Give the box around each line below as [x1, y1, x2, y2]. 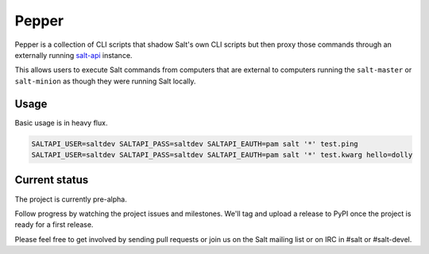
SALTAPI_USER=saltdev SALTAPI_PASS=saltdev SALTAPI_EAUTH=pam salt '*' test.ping [31, 139, 359, 148]
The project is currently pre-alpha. [14, 194, 127, 204]
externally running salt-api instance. [14, 50, 133, 60]
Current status [14, 173, 89, 187]
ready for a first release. [14, 220, 94, 229]
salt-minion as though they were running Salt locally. [14, 76, 196, 86]
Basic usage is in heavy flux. [14, 117, 108, 127]
